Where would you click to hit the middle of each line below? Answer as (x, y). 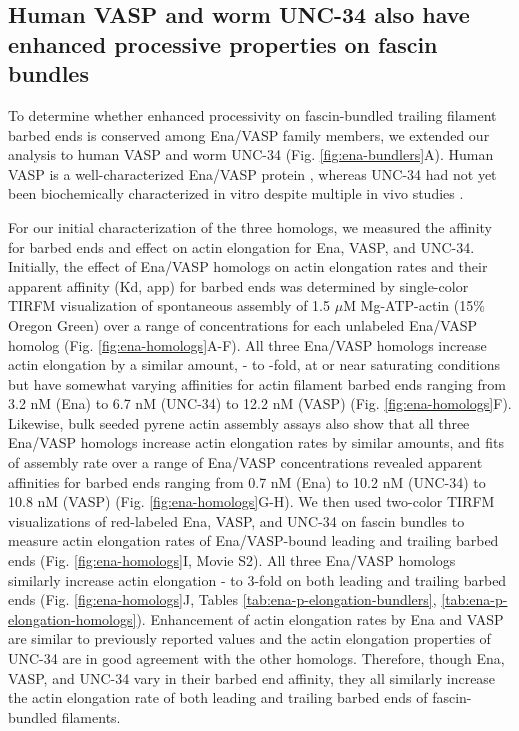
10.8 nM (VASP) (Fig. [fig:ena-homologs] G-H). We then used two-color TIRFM (251, 501)
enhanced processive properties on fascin (223, 43)
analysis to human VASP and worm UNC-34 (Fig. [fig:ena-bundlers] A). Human (251, 154)
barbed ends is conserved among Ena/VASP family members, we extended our (249, 134)
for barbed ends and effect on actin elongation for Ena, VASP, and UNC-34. (241, 246)
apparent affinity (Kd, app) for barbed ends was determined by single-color (238, 285)
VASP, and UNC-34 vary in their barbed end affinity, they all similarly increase (252, 677)
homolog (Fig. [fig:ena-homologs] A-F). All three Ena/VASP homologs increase (247, 344)
